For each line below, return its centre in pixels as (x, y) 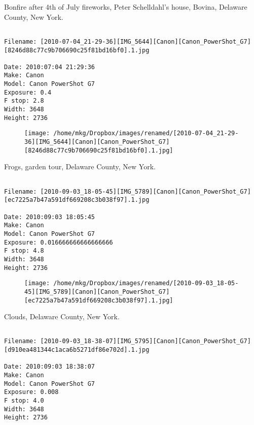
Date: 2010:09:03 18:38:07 (49, 367)
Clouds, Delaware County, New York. (62, 316)
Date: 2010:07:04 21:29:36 (49, 67)
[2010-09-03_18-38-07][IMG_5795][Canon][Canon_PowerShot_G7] (146, 341)
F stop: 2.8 (24, 101)
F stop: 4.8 (24, 251)
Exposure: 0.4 (28, 92)
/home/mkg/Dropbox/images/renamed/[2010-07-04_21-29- (146, 133)
